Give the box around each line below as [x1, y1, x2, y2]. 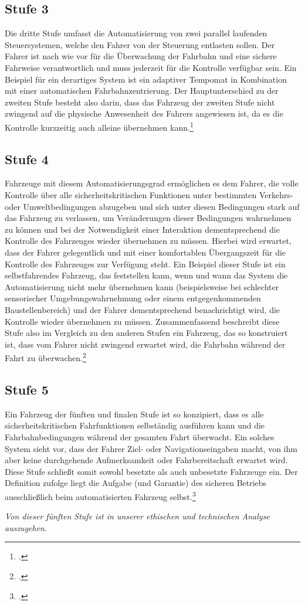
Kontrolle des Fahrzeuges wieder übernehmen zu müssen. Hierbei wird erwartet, [5, 234, 292, 247]
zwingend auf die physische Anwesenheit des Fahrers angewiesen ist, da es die [5, 107, 283, 120]
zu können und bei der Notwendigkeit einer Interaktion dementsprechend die [5, 223, 280, 235]
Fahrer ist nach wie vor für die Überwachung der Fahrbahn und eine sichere [5, 50, 277, 62]
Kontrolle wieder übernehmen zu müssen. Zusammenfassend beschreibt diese [5, 315, 280, 327]
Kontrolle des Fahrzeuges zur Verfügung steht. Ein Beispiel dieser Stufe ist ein [5, 257, 286, 270]
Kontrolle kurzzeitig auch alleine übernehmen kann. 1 [5, 119, 194, 133]
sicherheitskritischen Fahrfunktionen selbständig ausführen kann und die [5, 419, 265, 431]
